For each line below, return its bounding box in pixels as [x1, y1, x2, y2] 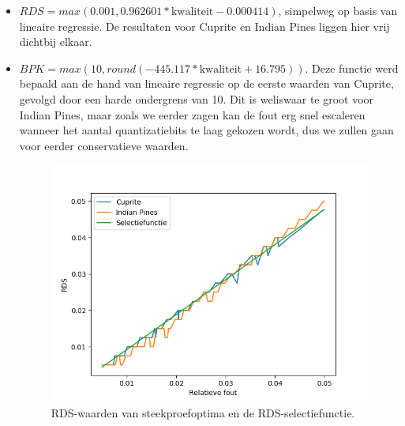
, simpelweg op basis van [278, 2, 398, 18]
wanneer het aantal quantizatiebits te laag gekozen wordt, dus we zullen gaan [19, 122, 394, 138]
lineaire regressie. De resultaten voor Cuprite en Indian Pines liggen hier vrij [19, 17, 390, 34]
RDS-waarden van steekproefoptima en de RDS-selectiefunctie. [51, 405, 355, 421]
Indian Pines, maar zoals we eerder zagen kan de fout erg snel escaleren [19, 106, 366, 123]
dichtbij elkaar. [19, 33, 92, 50]
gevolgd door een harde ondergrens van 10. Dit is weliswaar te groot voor [19, 90, 374, 107]
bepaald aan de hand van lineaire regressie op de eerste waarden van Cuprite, [19, 75, 394, 92]
